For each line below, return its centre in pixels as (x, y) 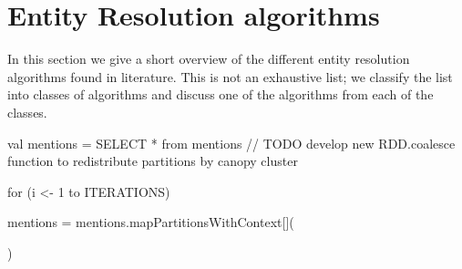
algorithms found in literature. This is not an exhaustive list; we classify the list (230, 76)
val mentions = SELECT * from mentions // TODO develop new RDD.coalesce (231, 143)
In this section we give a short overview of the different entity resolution (209, 59)
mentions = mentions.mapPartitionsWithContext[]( (151, 222)
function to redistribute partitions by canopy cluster (153, 161)
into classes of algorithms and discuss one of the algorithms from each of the (221, 94)
